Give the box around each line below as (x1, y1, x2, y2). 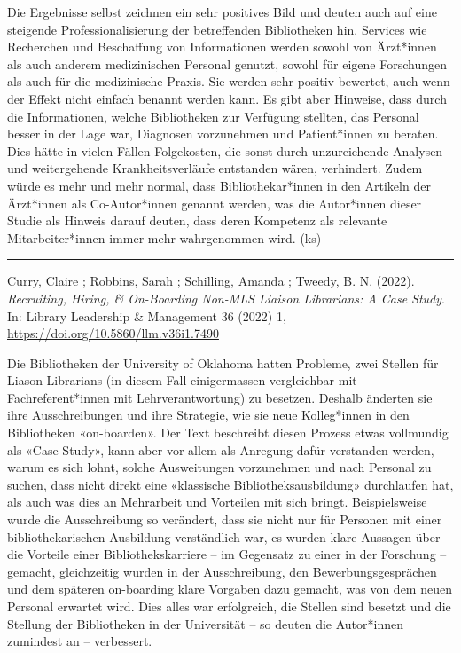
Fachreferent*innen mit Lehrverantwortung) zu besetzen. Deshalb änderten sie (7, 388, 433, 406)
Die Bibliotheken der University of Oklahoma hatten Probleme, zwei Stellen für (7, 353, 439, 372)
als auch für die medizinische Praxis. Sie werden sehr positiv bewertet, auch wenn (7, 72, 450, 90)
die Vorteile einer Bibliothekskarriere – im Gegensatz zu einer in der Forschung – (7, 545, 447, 563)
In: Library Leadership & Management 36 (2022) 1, (7, 306, 286, 325)
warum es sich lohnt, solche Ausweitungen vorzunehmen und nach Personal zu (7, 458, 432, 476)
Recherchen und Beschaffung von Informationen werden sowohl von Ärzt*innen (7, 37, 437, 56)
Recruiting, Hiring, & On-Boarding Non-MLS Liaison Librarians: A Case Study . (7, 288, 445, 307)
